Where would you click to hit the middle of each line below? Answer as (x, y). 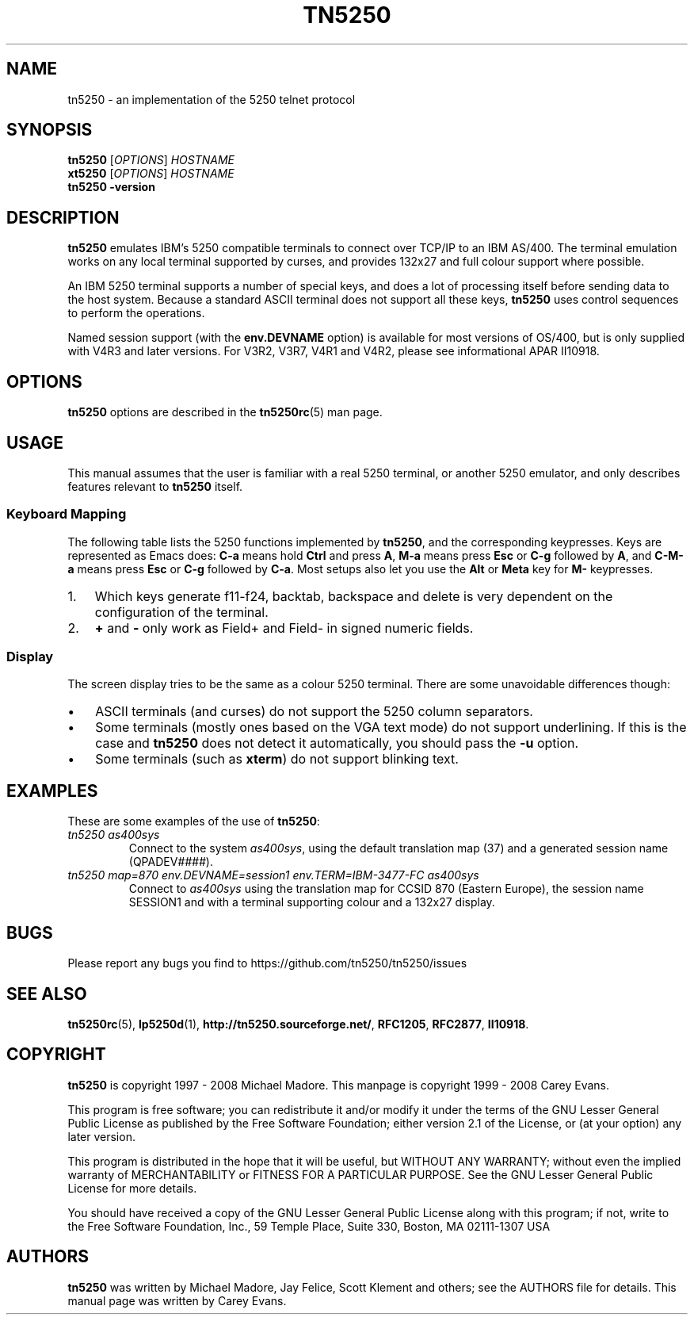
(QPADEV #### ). (171, 862)
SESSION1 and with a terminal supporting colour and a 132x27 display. (312, 902)
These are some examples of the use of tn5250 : (194, 821)
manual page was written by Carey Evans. (177, 1300)
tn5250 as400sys (114, 835)
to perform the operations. (136, 313)
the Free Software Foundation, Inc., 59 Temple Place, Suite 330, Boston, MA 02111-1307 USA (309, 1226)
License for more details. (132, 1188)
